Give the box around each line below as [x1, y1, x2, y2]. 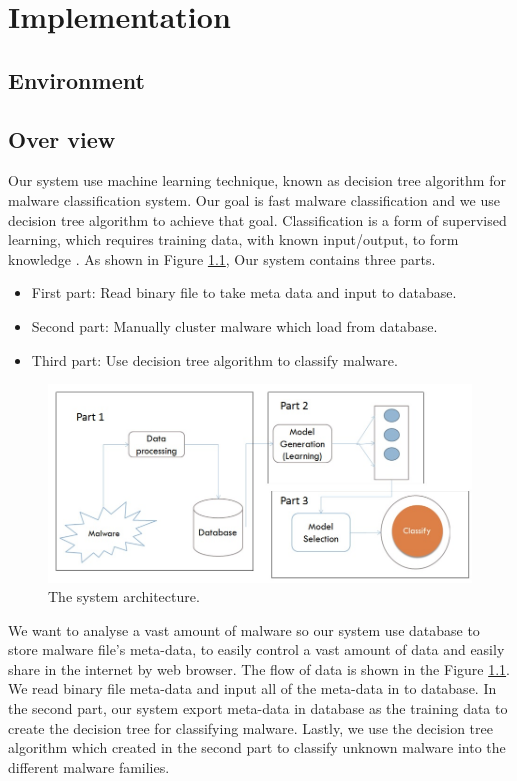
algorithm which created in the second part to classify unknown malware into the [8, 737, 506, 758]
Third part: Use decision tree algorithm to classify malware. [31, 349, 398, 370]
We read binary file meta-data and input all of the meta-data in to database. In [8, 678, 497, 699]
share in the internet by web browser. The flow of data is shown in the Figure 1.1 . [8, 658, 510, 679]
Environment [8, 64, 145, 95]
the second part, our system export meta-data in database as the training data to [8, 698, 508, 719]
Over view [8, 123, 116, 154]
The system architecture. [48, 586, 200, 607]
